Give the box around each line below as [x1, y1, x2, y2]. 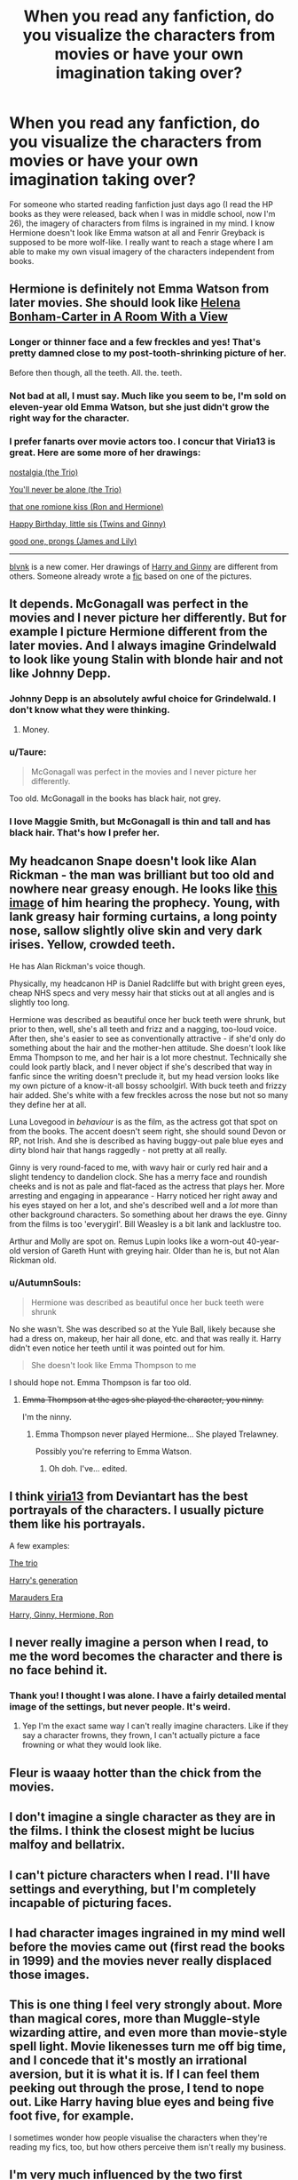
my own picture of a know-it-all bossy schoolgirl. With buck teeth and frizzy [9, 1080, 286, 1091]
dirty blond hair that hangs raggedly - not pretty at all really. [9, 1144, 228, 1155]
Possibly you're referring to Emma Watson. [35, 1446, 192, 1456]
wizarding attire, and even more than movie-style [9, 2025, 288, 2040]
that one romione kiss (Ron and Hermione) [9, 501, 164, 512]
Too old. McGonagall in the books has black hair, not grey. [9, 793, 222, 804]
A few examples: [9, 1540, 70, 1551]
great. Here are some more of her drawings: [9, 446, 201, 459]
